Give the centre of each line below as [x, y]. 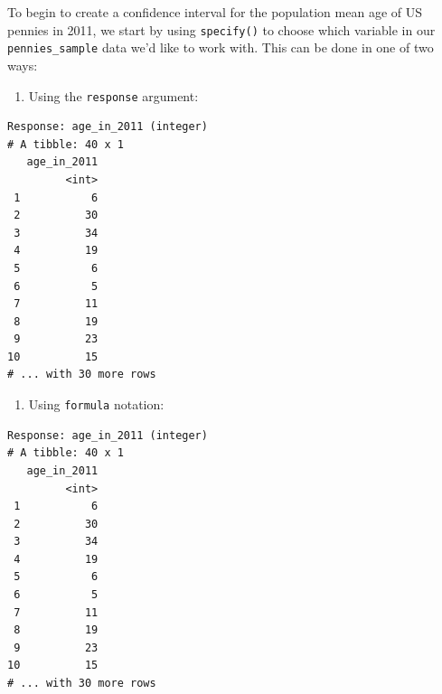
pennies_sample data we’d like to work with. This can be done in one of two [221, 47]
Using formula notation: [96, 404]
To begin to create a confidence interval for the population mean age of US [215, 12]
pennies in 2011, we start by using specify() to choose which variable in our [221, 29]
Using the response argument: [113, 95]
